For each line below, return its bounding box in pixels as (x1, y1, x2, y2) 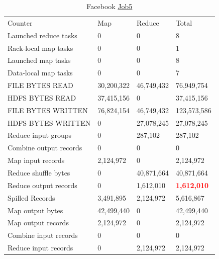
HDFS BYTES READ (8, 92, 76, 103)
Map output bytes (8, 205, 63, 215)
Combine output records (8, 142, 82, 153)
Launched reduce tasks (8, 30, 77, 40)
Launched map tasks (8, 55, 71, 65)
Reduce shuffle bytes (8, 167, 70, 178)
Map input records (8, 155, 65, 165)
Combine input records (8, 230, 78, 240)
